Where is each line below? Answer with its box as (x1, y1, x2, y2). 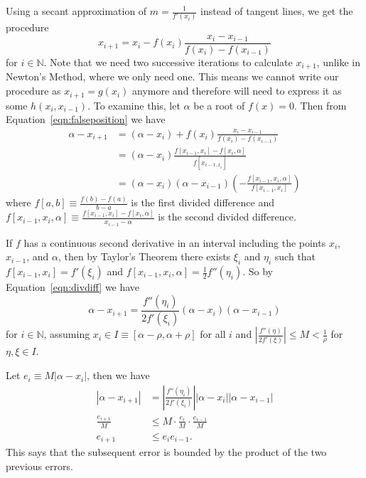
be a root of (193, 97, 245, 112)
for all (200, 326, 226, 341)
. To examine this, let (87, 97, 181, 112)
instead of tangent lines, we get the (200, 4, 353, 18)
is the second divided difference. (158, 209, 296, 224)
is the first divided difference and (131, 195, 275, 210)
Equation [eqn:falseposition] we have (6, 112, 166, 127)
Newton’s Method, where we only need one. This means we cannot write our (6, 69, 339, 84)
